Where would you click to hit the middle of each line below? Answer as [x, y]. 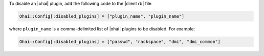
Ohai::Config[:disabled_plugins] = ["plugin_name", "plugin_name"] [102, 16]
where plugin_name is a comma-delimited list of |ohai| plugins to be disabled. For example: [102, 28]
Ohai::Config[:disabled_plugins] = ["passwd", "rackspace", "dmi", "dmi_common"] [120, 42]
